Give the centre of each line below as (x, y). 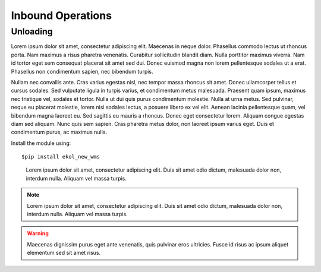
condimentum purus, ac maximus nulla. (59, 132)
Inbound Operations (62, 15)
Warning (38, 233)
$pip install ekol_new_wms (61, 157)
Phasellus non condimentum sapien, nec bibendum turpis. (82, 71)
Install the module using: (41, 143)
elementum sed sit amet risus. (64, 253)
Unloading (32, 31)
